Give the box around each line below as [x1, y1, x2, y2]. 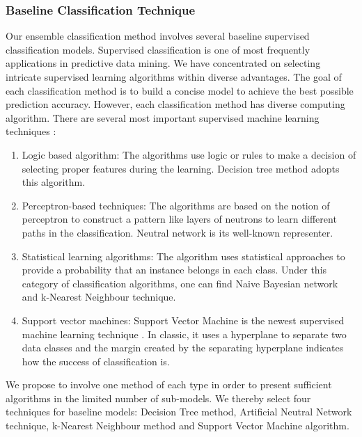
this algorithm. [22, 175, 86, 189]
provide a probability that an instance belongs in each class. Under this [22, 262, 327, 277]
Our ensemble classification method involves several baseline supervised [6, 29, 310, 43]
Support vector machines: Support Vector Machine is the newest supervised [22, 312, 345, 327]
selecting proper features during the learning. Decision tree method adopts [22, 161, 340, 175]
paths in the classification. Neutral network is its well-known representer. [22, 225, 333, 239]
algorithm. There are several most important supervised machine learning [6, 110, 320, 125]
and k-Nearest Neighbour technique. [22, 289, 176, 304]
